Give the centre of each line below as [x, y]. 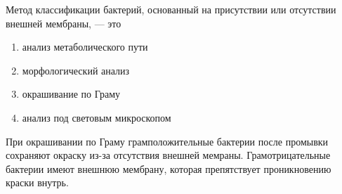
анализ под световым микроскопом [97, 117]
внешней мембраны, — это [64, 23]
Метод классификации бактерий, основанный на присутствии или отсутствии [171, 9]
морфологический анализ [76, 70]
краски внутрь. [37, 182]
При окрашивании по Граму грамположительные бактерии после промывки [167, 141]
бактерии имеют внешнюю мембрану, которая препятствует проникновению [169, 168]
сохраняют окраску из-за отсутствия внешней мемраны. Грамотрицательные [168, 155]
